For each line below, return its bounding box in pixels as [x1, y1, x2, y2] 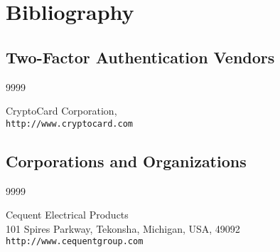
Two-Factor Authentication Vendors [6, 46, 275, 68]
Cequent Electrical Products [6, 207, 129, 222]
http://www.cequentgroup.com [6, 236, 144, 247]
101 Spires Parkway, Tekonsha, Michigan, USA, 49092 [6, 221, 240, 236]
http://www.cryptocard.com [6, 118, 133, 129]
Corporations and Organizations [6, 149, 247, 172]
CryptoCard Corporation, [6, 103, 117, 118]
